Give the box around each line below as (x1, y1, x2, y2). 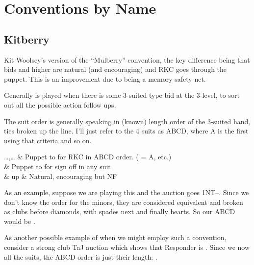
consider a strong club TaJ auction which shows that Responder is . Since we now (4, 242, 250, 252)
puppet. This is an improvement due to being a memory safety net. (4, 73, 206, 84)
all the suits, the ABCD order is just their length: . (4, 251, 157, 262)
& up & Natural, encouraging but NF (4, 171, 117, 181)
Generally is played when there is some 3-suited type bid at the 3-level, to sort (4, 90, 240, 100)
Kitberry (4, 31, 50, 46)
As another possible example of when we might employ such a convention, (4, 232, 227, 243)
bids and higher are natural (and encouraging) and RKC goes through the (4, 64, 227, 74)
